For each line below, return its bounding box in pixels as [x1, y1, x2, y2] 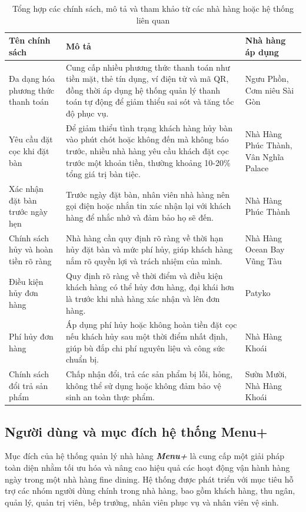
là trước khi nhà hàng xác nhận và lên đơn [65, 292, 220, 304]
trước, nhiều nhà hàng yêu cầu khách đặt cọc [65, 145, 229, 157]
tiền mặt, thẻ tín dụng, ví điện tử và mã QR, [65, 72, 229, 85]
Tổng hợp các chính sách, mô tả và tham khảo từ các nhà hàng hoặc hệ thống [12, 2, 294, 14]
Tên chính [9, 34, 51, 46]
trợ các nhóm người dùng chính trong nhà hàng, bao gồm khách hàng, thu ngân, [5, 484, 295, 497]
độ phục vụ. [65, 107, 109, 119]
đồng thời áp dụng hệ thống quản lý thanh [65, 84, 221, 96]
